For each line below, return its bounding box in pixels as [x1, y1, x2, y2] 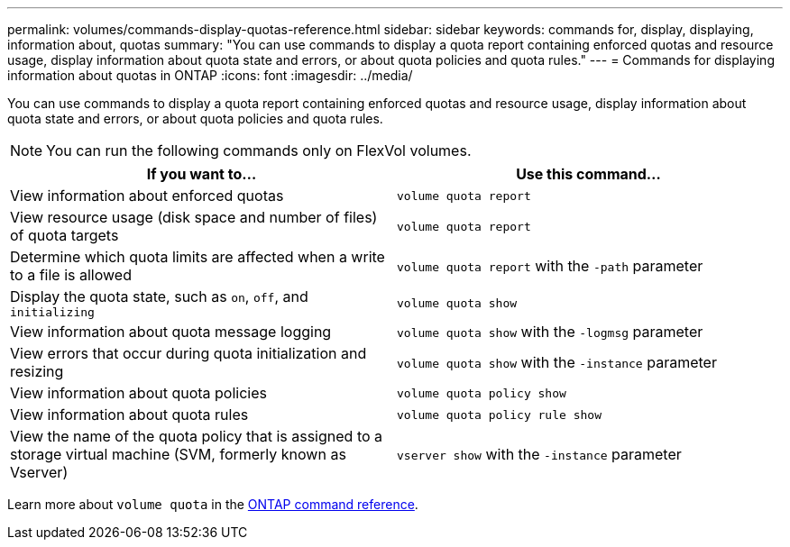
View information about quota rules [10, 406, 249, 424]
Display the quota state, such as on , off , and [10, 287, 308, 305]
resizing [10, 362, 64, 380]
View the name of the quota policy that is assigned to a [10, 427, 383, 445]
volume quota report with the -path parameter [397, 257, 703, 275]
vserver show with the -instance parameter [397, 445, 682, 463]
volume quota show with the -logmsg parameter [397, 323, 703, 341]
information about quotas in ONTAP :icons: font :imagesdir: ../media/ [7, 68, 413, 83]
